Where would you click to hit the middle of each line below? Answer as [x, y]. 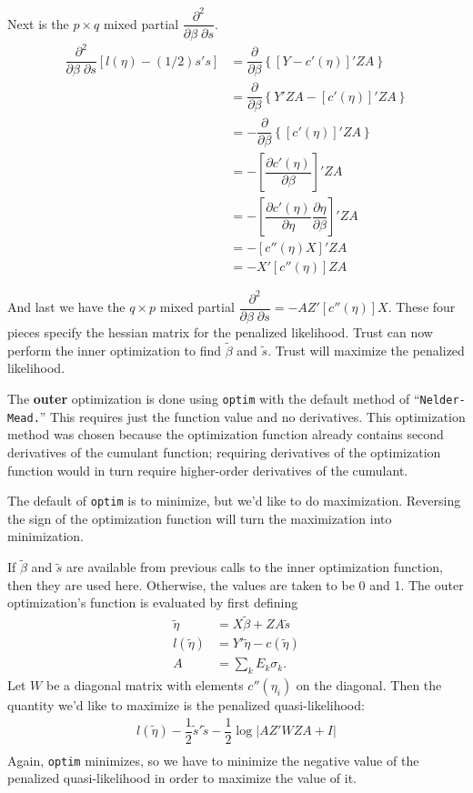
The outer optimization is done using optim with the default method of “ [214, 399]
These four [426, 307]
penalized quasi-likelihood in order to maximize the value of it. [182, 778]
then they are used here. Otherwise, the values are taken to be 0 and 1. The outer [236, 584]
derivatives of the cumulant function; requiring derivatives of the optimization [224, 452]
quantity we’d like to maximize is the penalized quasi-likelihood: [186, 705]
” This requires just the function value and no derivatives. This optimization [252, 416]
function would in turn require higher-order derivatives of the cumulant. [208, 470]
